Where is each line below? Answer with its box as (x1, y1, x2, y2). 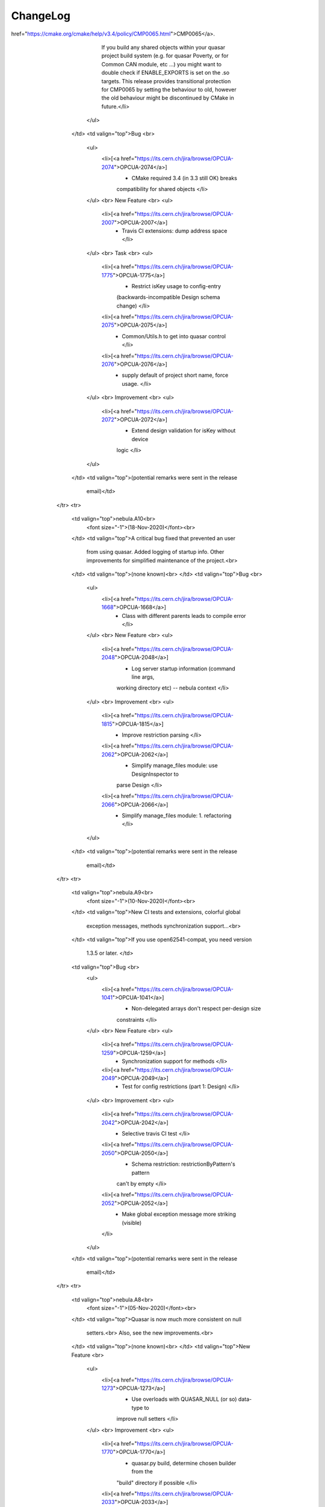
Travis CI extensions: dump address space (122, 227, 227, 234)
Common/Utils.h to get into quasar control (122, 332, 226, 340)
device (131, 435, 149, 442)
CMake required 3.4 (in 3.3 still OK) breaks (131, 175, 238, 182)
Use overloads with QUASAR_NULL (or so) (131, 1395, 237, 1403)
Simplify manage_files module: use (131, 762, 218, 769)
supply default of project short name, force (122, 371, 229, 379)
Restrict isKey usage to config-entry (131, 282, 221, 289)
